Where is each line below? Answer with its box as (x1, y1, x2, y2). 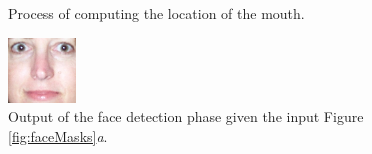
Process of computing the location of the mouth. (8, 3, 305, 23)
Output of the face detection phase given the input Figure (8, 106, 364, 127)
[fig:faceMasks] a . (8, 125, 108, 146)
